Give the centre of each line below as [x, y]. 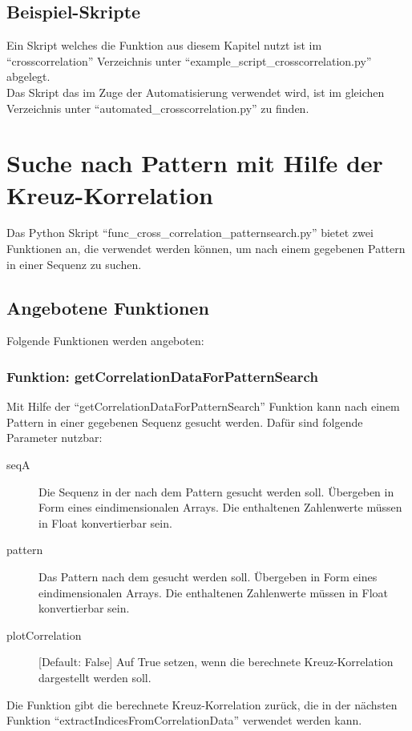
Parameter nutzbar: [55, 438]
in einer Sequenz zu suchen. [74, 264]
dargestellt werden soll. [95, 677]
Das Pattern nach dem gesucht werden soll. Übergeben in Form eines [208, 577]
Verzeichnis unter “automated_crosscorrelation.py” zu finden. [158, 108]
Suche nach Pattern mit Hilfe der [195, 163]
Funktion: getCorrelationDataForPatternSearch [162, 376]
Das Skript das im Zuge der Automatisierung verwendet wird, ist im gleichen [196, 92]
